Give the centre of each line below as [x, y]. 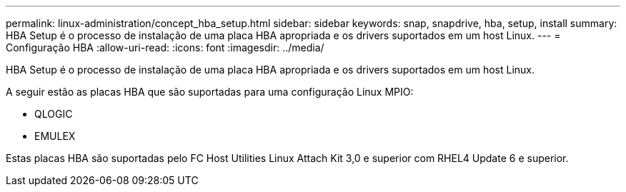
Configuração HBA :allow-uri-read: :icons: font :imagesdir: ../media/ [165, 47]
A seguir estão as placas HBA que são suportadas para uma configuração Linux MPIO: [210, 92]
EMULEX [55, 136]
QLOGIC [54, 114]
